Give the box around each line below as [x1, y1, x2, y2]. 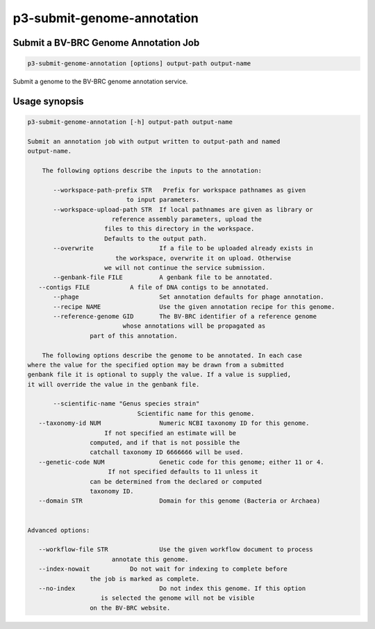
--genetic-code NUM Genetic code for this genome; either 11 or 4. [38, 458, 324, 466]
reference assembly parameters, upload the [111, 215, 262, 224]
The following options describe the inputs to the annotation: [42, 167, 262, 175]
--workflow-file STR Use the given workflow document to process [38, 546, 314, 553]
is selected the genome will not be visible [101, 594, 255, 602]
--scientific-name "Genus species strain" [53, 400, 200, 408]
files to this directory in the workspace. [104, 225, 255, 233]
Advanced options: [27, 526, 90, 534]
